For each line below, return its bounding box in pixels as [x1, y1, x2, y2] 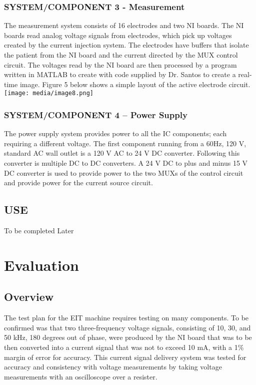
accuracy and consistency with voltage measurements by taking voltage [4, 361, 222, 372]
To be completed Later [4, 225, 74, 236]
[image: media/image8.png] [4, 90, 93, 97]
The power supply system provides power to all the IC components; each [4, 128, 227, 139]
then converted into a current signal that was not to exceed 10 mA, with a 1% [4, 341, 244, 352]
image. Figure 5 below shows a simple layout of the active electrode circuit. [19, 79, 250, 89]
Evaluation [4, 254, 79, 275]
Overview [4, 289, 54, 304]
